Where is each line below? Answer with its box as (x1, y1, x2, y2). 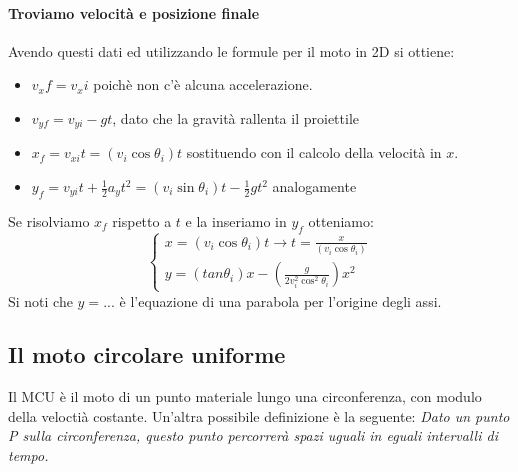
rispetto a (112, 210, 172, 231)
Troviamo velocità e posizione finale (8, 2, 260, 23)
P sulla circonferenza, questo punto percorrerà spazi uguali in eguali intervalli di (8, 425, 498, 446)
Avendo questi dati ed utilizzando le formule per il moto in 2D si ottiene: (8, 40, 455, 61)
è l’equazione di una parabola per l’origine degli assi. (119, 290, 442, 311)
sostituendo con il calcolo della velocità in (186, 142, 442, 163)
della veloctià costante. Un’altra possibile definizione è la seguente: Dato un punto (8, 405, 510, 426)
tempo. (8, 445, 49, 466)
